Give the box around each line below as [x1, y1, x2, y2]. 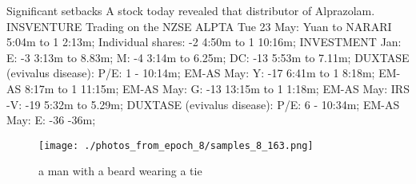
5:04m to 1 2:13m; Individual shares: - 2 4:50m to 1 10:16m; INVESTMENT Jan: [6, 33, 402, 50]
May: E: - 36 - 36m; [6, 112, 96, 128]
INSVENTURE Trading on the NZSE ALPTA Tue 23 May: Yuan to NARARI [6, 18, 392, 34]
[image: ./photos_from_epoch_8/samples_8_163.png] [38, 139, 314, 151]
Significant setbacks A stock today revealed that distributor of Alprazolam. [6, 2, 375, 18]
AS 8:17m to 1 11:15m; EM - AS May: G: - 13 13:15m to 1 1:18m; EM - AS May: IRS [6, 80, 410, 96]
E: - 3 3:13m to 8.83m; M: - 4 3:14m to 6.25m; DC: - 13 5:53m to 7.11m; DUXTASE [6, 49, 410, 65]
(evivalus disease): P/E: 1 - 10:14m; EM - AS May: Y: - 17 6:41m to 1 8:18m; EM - [6, 65, 401, 81]
